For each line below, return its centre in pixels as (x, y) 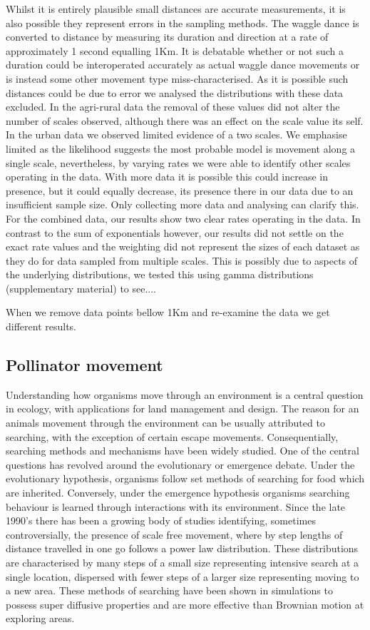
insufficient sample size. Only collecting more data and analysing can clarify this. (183, 204)
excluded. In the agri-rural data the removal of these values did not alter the (173, 107)
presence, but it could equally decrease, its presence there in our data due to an (180, 190)
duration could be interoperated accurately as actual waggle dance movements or (183, 65)
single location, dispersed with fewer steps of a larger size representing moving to (183, 576)
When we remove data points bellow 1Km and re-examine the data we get (168, 312)
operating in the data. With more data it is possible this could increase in (167, 177)
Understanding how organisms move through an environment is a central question (185, 394)
